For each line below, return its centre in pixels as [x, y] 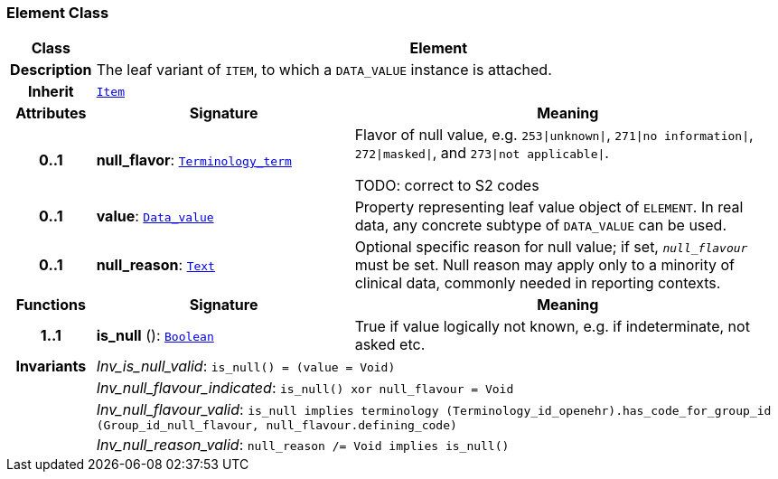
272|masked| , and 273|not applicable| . [482, 153]
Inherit [51, 92]
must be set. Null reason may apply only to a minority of [544, 265]
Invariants [51, 366]
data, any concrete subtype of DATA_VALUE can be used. [541, 225]
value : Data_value [155, 216]
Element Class [58, 13]
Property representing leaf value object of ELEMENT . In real [549, 207]
